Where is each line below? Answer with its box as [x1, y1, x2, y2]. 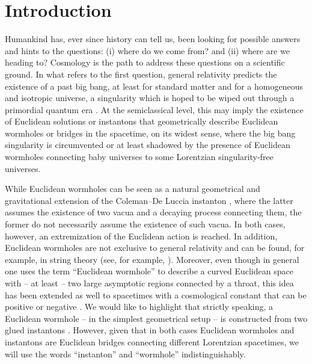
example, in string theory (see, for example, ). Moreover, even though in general [5, 253, 299, 265]
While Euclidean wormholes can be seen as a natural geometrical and [5, 182, 260, 195]
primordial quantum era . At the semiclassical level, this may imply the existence [5, 103, 304, 116]
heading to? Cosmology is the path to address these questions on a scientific [5, 56, 285, 69]
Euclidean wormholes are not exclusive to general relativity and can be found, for [5, 241, 305, 254]
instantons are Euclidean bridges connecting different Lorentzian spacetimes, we [5, 335, 299, 348]
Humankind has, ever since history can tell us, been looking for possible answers [5, 32, 301, 45]
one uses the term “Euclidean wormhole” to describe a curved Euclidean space [5, 265, 293, 277]
